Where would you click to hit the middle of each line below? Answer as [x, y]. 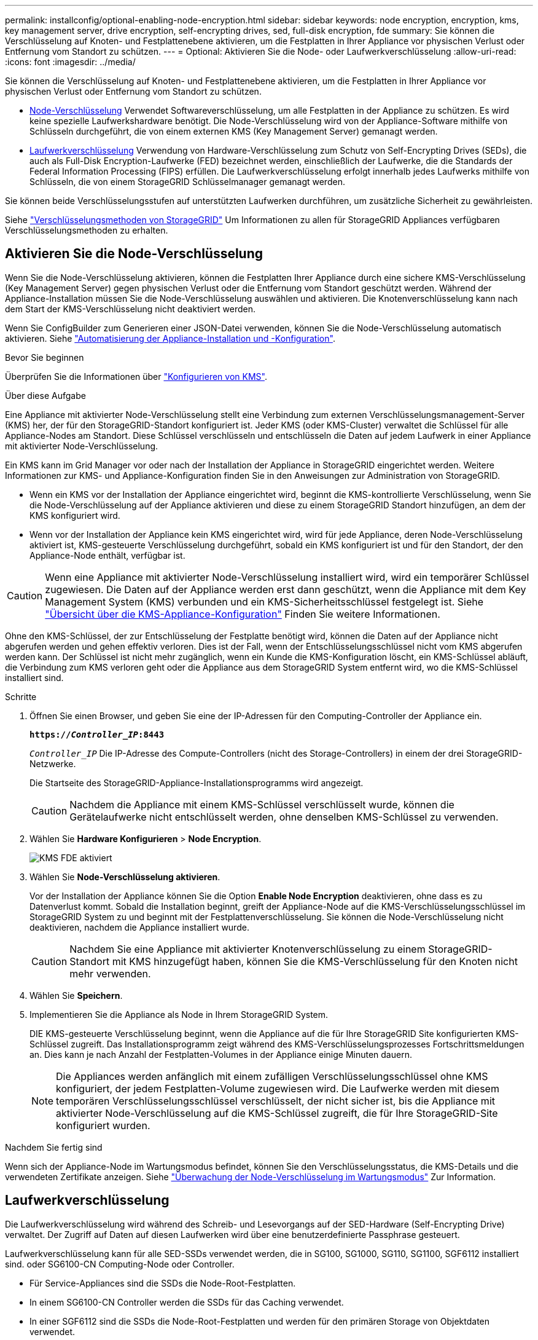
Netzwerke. [53, 763]
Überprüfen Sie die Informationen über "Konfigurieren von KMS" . [136, 376]
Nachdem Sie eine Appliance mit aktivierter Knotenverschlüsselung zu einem [248, 949]
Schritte [21, 696]
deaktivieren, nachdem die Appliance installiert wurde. [139, 927]
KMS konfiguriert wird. [75, 515]
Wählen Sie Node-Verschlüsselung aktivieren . [125, 877]
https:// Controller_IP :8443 [97, 734]
